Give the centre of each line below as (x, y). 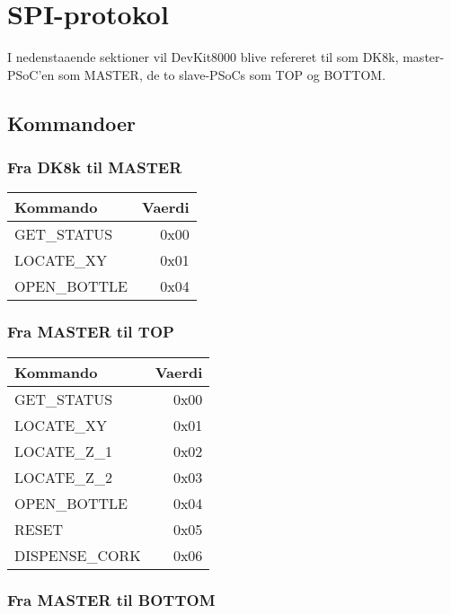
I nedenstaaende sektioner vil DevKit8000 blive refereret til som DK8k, (203, 57)
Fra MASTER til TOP (91, 332)
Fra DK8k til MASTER (95, 167)
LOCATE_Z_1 (63, 451)
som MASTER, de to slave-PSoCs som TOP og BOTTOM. (222, 74)
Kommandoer (71, 123)
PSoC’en (31, 74)
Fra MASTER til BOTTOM (111, 600)
